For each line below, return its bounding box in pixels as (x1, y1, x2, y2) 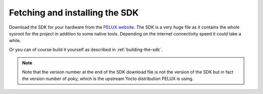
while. (9, 38, 21, 44)
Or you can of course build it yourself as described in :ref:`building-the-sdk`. (9, 47, 163, 52)
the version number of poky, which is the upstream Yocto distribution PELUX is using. (22, 76, 194, 81)
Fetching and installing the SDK (9, 7, 139, 18)
